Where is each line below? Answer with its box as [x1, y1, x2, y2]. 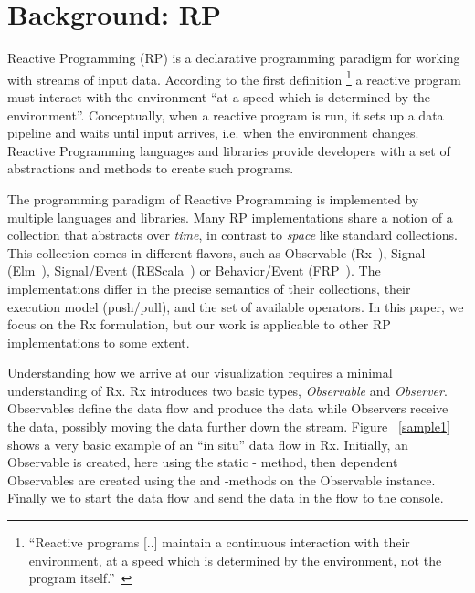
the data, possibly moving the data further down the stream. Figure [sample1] [7, 417, 450, 436]
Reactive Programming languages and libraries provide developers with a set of [7, 140, 450, 160]
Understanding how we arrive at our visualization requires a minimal [7, 363, 393, 382]
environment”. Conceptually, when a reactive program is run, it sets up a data [7, 105, 444, 124]
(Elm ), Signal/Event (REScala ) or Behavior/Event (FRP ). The [7, 261, 381, 280]
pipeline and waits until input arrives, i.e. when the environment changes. [7, 123, 419, 142]
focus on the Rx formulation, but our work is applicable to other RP [7, 315, 391, 334]
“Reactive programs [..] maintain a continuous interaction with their [28, 533, 410, 552]
